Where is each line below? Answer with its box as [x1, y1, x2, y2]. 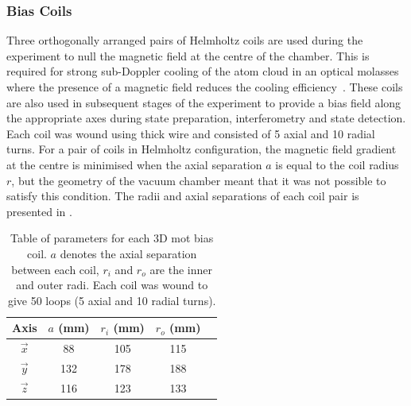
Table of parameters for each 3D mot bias [10, 230, 214, 246]
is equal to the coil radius [275, 156, 399, 172]
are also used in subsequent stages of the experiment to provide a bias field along [6, 94, 401, 110]
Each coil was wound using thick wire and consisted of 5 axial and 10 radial [6, 125, 375, 141]
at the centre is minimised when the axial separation [6, 156, 262, 172]
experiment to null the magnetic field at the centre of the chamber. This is [6, 47, 370, 64]
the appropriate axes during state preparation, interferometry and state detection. [6, 110, 406, 126]
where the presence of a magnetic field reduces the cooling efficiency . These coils [6, 79, 403, 95]
